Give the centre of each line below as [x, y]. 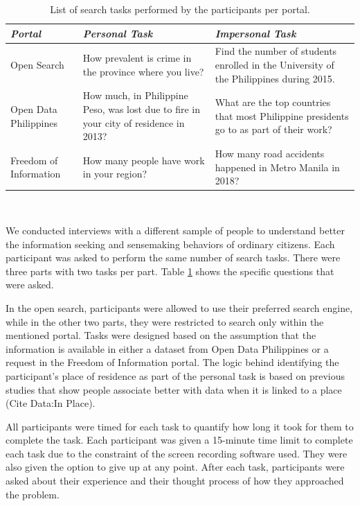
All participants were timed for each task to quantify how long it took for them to [180, 426]
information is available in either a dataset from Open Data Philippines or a [167, 348]
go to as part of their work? [273, 129]
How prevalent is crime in [137, 58]
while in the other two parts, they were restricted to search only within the [165, 321]
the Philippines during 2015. [275, 78]
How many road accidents [270, 154]
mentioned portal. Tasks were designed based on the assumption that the [161, 335]
